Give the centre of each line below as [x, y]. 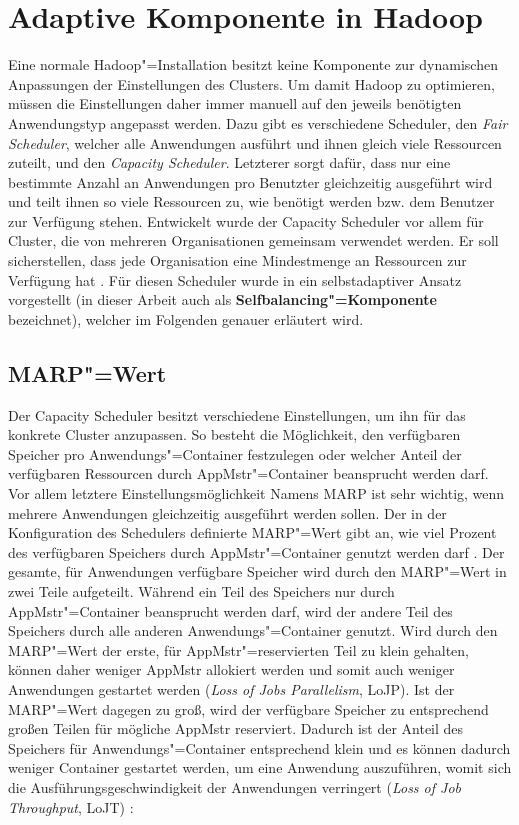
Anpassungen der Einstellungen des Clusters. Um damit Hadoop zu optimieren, [251, 83]
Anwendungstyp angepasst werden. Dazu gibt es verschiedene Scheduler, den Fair [258, 122]
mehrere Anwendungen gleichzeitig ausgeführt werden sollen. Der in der [227, 512]
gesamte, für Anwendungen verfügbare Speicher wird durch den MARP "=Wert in [257, 571]
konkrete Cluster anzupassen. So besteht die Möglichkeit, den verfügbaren [234, 434]
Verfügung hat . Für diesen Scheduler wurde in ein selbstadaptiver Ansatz [235, 279]
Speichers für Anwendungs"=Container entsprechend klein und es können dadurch [259, 747]
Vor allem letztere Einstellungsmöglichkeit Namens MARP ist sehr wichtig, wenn [256, 493]
